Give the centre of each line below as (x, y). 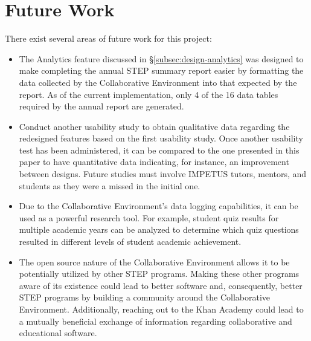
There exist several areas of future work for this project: (108, 38)
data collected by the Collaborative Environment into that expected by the (158, 82)
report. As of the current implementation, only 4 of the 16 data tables (149, 94)
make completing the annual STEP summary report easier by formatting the (161, 70)
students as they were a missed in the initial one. (110, 185)
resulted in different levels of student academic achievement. (130, 242)
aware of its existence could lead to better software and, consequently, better (161, 285)
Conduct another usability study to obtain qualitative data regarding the (154, 126)
